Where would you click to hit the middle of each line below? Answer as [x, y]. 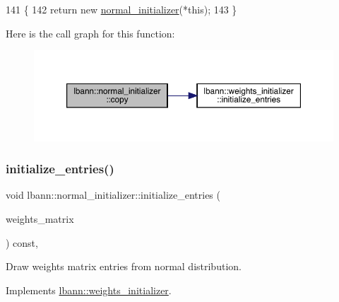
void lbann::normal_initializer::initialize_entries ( [113, 195]
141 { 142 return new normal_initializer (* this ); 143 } [121, 9]
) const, [22, 242]
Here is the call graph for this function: [90, 33]
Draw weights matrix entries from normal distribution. [124, 266]
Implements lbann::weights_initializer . [89, 290]
